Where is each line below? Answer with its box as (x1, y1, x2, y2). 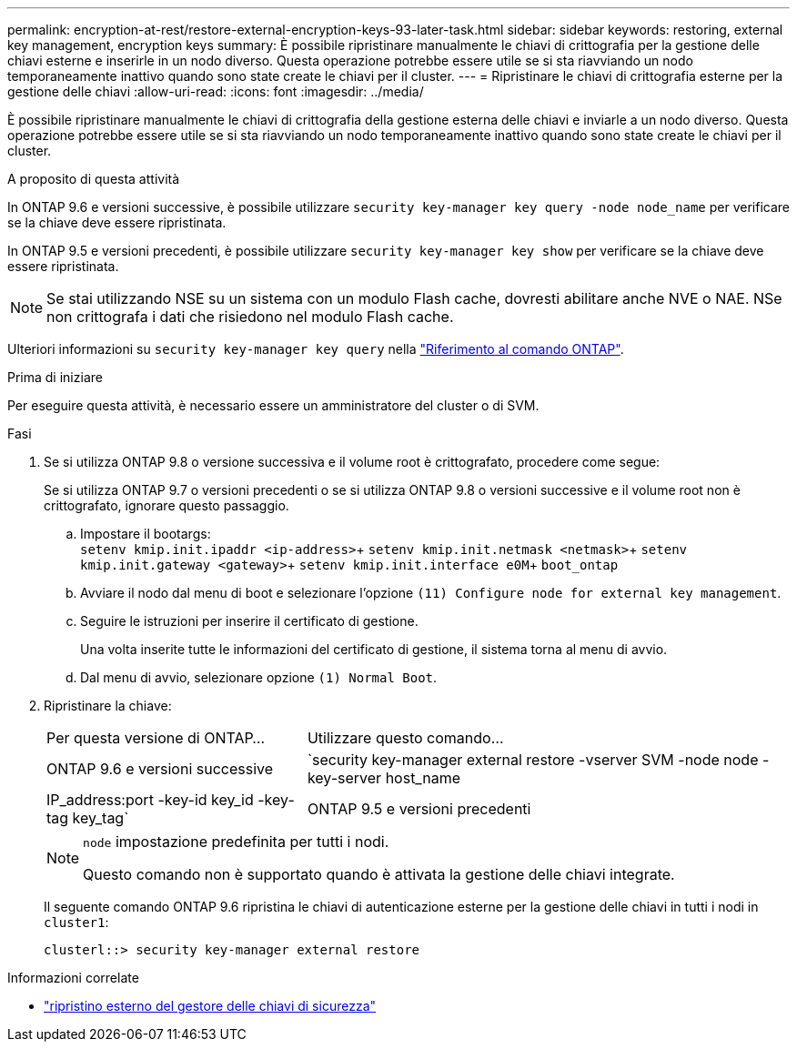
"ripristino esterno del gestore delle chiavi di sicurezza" (44, 998, 377, 1014)
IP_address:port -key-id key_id (46, 791, 254, 809)
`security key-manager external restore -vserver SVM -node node (307, 751, 759, 769)
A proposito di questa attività (7, 171, 180, 187)
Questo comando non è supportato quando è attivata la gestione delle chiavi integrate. (83, 865, 675, 883)
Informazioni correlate (7, 970, 139, 985)
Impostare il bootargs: (80, 526, 211, 541)
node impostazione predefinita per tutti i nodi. (83, 832, 389, 851)
